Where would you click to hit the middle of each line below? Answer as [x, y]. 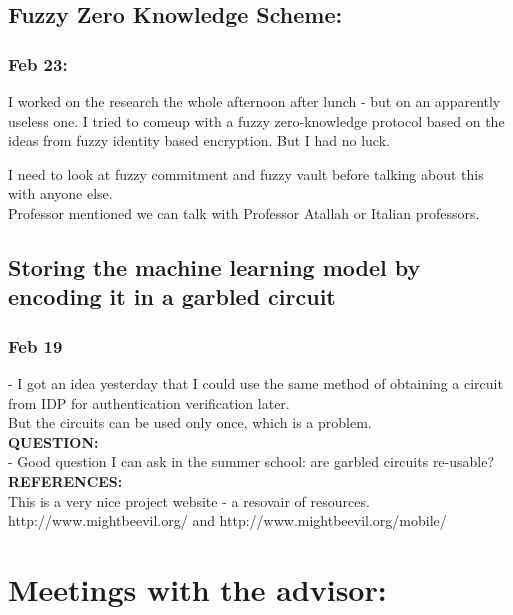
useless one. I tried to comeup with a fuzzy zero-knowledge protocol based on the [256, 120]
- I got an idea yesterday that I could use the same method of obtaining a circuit [255, 382]
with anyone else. [60, 193]
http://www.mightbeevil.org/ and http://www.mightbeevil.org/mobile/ [227, 520]
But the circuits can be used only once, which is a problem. [190, 422]
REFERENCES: [65, 480]
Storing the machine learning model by [214, 266]
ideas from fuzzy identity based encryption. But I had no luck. [199, 140]
